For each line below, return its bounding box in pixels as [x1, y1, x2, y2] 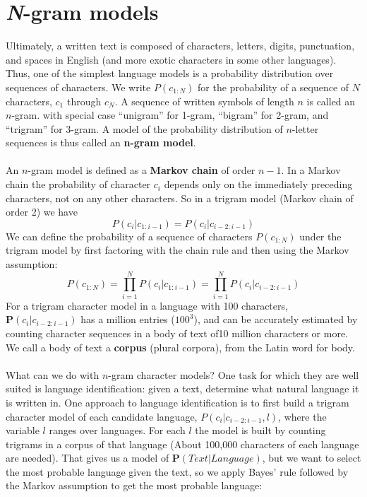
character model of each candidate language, [6, 409, 198, 423]
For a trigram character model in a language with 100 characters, [6, 298, 288, 312]
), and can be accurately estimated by [193, 312, 358, 327]
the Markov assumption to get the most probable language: [6, 478, 263, 493]
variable [6, 423, 40, 438]
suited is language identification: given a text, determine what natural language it [6, 381, 359, 396]
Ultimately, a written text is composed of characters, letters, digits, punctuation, [6, 38, 355, 53]
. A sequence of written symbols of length [114, 93, 294, 108]
